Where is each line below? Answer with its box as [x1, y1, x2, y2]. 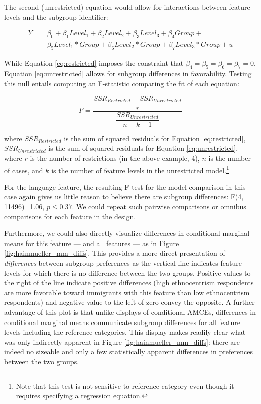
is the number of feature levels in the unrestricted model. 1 [51, 163, 229, 175]
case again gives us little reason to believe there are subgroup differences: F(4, [4, 191, 244, 202]
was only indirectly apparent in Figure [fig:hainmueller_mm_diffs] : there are [4, 336, 240, 347]
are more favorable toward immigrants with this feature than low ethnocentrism [4, 287, 250, 297]
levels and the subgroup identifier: [4, 11, 108, 22]
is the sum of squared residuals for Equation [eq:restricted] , [64, 133, 246, 143]
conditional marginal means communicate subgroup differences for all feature [4, 316, 240, 327]
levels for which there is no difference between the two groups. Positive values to [4, 267, 251, 278]
